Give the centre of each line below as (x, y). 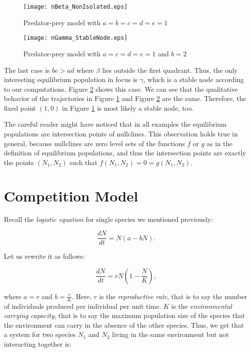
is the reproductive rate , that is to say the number (173, 296)
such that (84, 162)
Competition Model (71, 195)
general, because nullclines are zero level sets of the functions (95, 143)
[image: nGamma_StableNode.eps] (75, 38)
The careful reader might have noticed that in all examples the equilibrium (115, 124)
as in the (219, 143)
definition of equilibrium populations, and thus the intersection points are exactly (125, 153)
